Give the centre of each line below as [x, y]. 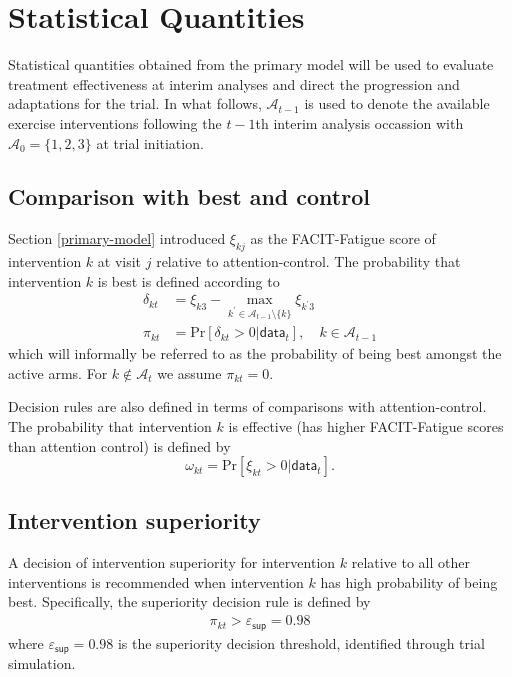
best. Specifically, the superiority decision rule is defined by [189, 601]
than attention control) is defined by [119, 445]
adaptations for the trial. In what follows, [135, 103]
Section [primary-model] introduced [117, 238]
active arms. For [58, 372]
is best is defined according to [188, 280]
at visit [119, 261]
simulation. [42, 663]
